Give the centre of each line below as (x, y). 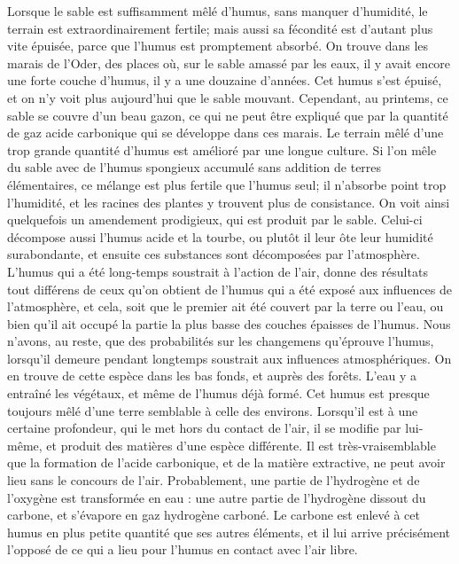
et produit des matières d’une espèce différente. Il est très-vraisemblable (241, 445)
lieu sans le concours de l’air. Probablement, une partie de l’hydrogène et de (214, 480)
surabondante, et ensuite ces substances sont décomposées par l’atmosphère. (214, 254)
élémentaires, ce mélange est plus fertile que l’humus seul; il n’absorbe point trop (227, 184)
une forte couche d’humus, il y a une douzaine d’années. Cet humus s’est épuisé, (225, 80)
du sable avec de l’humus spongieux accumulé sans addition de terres (194, 167)
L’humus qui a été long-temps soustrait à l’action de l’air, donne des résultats (218, 271)
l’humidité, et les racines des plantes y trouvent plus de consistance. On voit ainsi (229, 202)
